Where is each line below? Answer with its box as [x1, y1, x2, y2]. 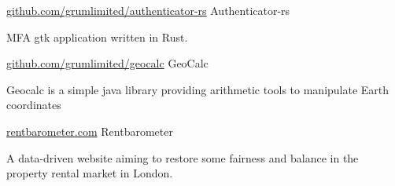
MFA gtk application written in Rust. [6, 28, 188, 45]
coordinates [6, 97, 61, 113]
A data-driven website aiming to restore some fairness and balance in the [6, 149, 359, 166]
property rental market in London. [6, 165, 173, 181]
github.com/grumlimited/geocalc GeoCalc [6, 55, 209, 71]
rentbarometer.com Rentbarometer [6, 122, 173, 139]
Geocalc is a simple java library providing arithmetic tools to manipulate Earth [6, 81, 389, 97]
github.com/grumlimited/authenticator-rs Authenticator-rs [6, 2, 290, 18]
